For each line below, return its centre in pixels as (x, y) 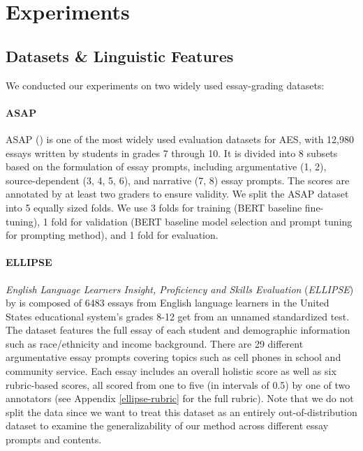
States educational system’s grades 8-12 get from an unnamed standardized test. (178, 316)
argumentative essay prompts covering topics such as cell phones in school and (173, 357)
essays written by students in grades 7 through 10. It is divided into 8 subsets (172, 153)
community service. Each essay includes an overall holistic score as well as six (171, 371)
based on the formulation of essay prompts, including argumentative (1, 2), (166, 167)
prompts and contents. (54, 439)
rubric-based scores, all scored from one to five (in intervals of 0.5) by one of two (178, 384)
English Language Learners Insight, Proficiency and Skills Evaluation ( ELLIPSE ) (180, 289)
